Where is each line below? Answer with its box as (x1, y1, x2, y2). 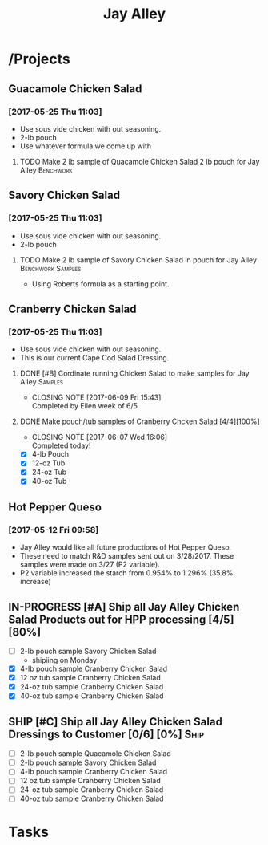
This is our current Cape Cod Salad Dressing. (19, 353, 170, 363)
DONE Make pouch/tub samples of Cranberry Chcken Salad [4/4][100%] (19, 416, 260, 426)
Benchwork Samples (19, 263, 82, 273)
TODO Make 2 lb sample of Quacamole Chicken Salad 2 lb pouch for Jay (19, 156, 260, 166)
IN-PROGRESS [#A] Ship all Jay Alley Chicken (8, 599, 240, 614)
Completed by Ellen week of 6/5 (31, 401, 138, 411)
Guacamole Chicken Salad (8, 82, 142, 95)
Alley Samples (19, 377, 64, 387)
